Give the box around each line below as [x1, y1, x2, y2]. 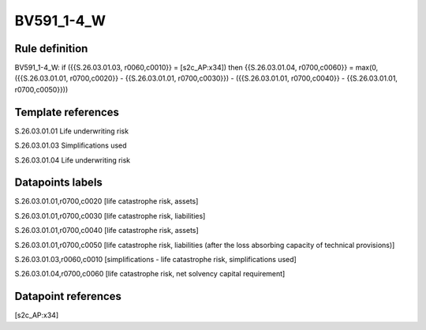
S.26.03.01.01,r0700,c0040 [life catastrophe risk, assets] [14, 226, 199, 235]
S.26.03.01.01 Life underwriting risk [14, 126, 129, 136]
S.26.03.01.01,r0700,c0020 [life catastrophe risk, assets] [14, 197, 199, 206]
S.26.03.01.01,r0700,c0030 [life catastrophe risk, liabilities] [14, 211, 206, 220]
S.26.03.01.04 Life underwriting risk [14, 155, 131, 165]
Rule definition [14, 42, 88, 55]
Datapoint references [14, 290, 122, 303]
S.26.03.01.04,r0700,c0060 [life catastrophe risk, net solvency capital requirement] [14, 269, 286, 279]
